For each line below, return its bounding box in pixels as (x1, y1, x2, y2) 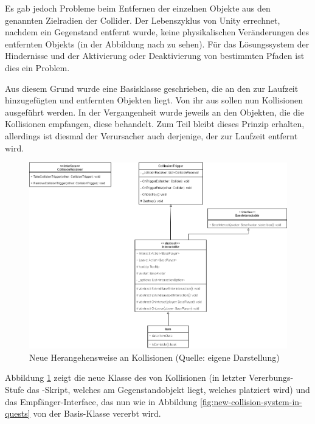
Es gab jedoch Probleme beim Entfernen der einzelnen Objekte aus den (5, 2, 271, 14)
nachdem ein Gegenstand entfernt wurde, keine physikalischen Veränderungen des (5, 26, 309, 38)
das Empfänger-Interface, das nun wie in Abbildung (5, 395, 198, 408)
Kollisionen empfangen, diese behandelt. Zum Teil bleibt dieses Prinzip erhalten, (5, 117, 305, 130)
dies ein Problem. (5, 61, 70, 74)
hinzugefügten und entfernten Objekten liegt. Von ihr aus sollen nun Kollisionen (5, 94, 303, 106)
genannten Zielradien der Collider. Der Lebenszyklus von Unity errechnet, (5, 13, 280, 26)
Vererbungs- (248, 371, 294, 384)
